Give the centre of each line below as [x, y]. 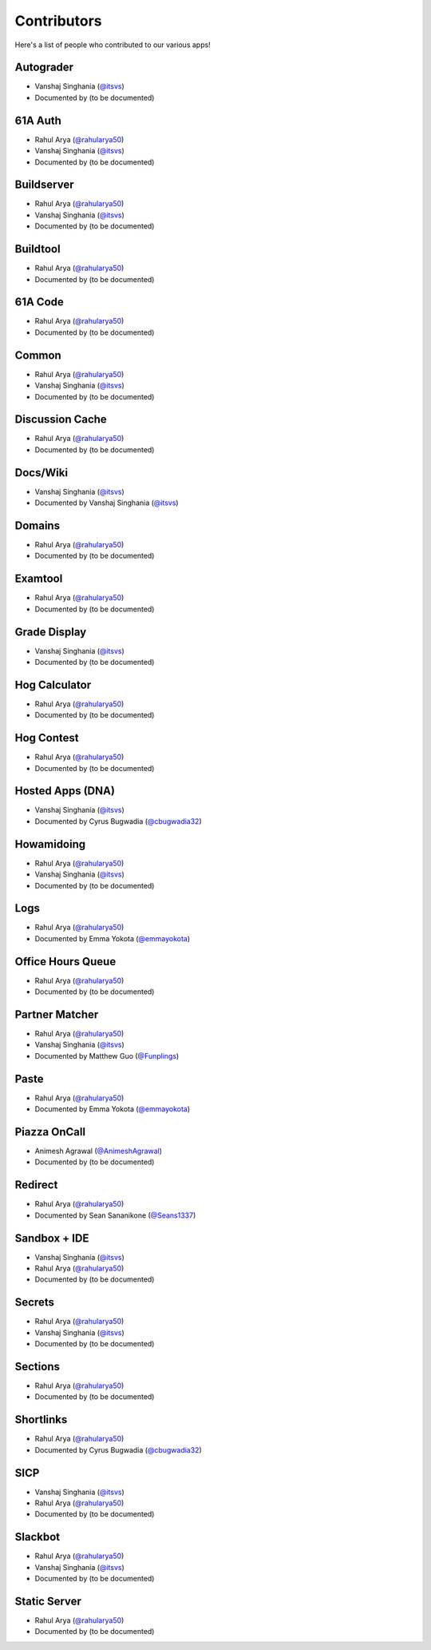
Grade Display [51, 632]
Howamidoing [50, 844]
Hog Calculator [53, 684]
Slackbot [37, 1537]
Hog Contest [47, 738]
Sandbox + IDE [52, 1238]
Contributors [59, 21]
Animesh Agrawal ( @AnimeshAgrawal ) [99, 1151]
